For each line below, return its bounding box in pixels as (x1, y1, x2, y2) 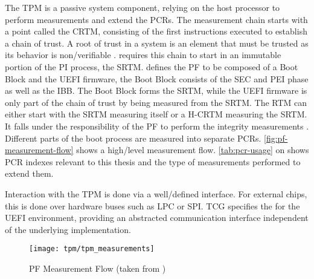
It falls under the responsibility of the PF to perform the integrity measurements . (5, 119, 309, 132)
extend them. (5, 167, 54, 180)
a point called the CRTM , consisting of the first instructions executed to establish (5, 25, 307, 38)
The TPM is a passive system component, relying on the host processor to (5, 1, 280, 13)
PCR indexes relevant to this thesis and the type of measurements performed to (5, 155, 301, 168)
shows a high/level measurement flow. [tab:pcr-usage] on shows (76, 143, 309, 156)
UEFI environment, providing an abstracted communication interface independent (5, 211, 309, 224)
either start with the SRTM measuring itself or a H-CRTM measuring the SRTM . (5, 108, 307, 120)
